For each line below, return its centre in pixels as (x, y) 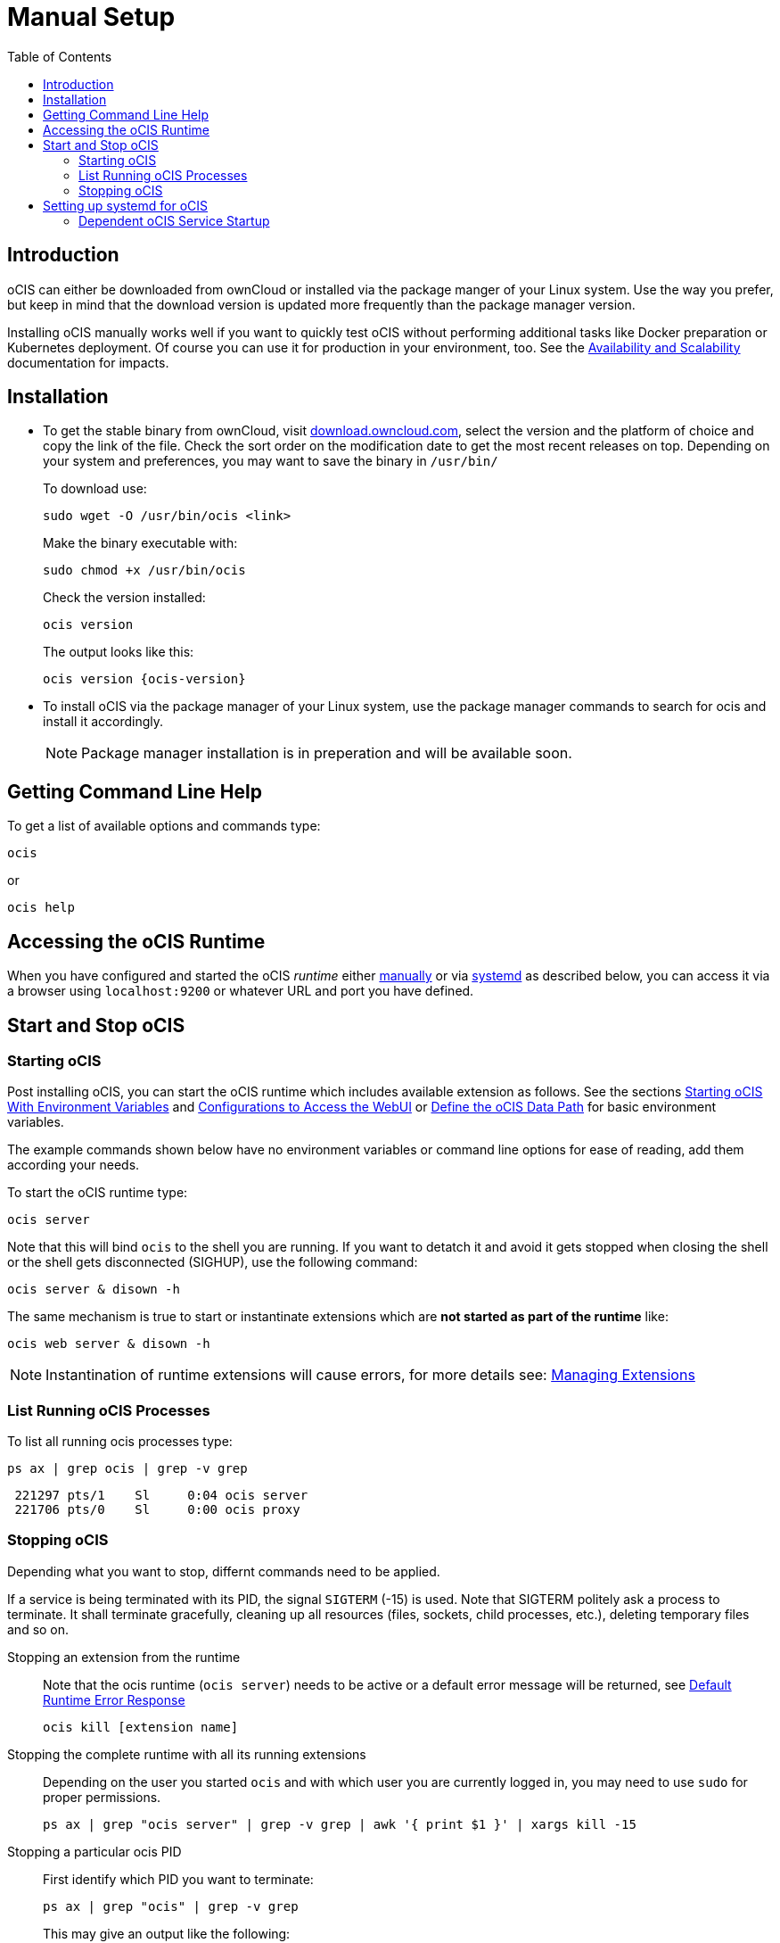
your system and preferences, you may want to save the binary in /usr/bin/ (271, 461)
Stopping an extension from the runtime (124, 1657)
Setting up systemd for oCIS (126, 205)
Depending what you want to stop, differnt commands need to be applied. (224, 1571)
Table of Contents (60, 56)
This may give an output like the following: (167, 1933)
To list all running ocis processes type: (120, 1442)
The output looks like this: (119, 652)
